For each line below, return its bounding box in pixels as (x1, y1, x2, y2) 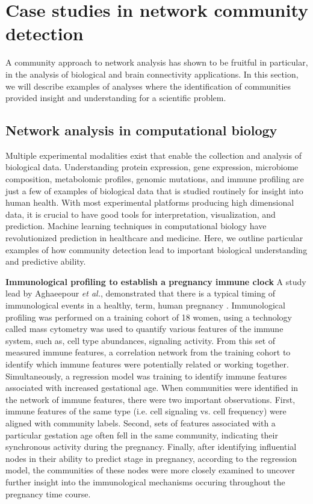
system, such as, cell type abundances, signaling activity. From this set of (5, 334, 276, 346)
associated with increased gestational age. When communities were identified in (5, 381, 299, 394)
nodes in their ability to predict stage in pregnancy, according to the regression (5, 452, 297, 464)
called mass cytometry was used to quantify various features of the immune (5, 322, 284, 335)
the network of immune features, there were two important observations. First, (5, 393, 296, 405)
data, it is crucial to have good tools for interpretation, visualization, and (5, 207, 276, 220)
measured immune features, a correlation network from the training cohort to (5, 346, 291, 358)
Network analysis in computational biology (5, 121, 277, 140)
